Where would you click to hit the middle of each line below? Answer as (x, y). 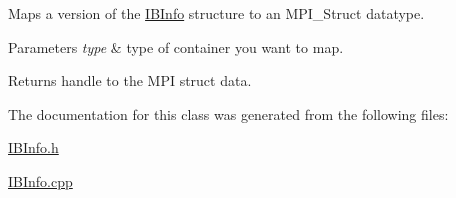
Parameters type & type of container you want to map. (176, 46)
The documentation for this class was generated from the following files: (228, 113)
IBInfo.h (33, 147)
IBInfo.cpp (40, 180)
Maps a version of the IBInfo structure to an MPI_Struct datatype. (216, 13)
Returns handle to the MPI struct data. (130, 80)
